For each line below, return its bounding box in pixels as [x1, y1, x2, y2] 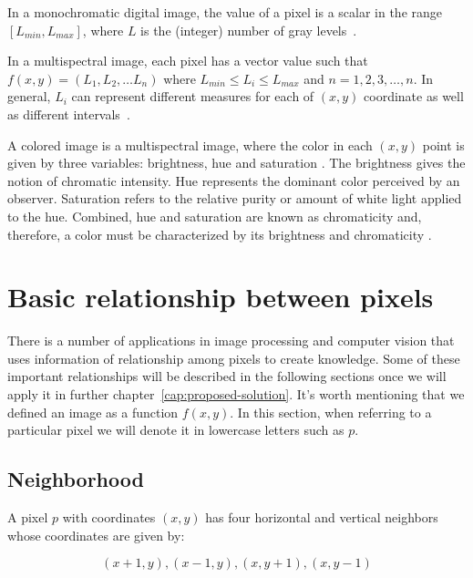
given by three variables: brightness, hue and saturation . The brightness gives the [7, 153, 466, 172]
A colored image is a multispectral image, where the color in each [7, 135, 373, 154]
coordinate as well [364, 87, 464, 106]
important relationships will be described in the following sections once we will [7, 366, 447, 386]
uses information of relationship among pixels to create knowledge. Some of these [7, 348, 460, 367]
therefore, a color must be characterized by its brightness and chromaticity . [7, 224, 432, 243]
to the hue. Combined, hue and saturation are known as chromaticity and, [7, 206, 422, 225]
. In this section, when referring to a [230, 402, 432, 421]
